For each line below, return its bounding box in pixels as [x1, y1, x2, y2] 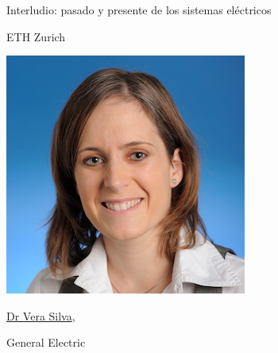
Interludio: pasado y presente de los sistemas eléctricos [6, 2, 272, 17]
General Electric [6, 334, 86, 351]
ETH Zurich [6, 28, 66, 44]
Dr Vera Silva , [6, 307, 75, 324]
